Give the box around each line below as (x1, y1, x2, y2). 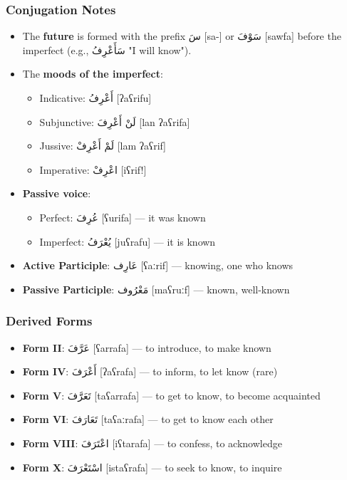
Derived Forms (6, 312, 93, 330)
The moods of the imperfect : (22, 66, 163, 81)
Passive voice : (22, 186, 91, 201)
